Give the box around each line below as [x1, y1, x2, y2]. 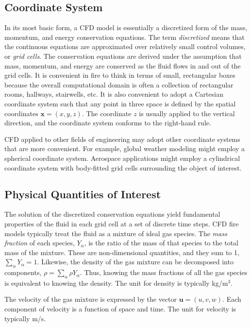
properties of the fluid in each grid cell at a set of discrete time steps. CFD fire [4, 218, 239, 228]
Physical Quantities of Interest [4, 186, 161, 201]
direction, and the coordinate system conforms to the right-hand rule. [4, 118, 211, 128]
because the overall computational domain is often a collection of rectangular [4, 79, 234, 89]
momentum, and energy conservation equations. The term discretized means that [4, 32, 245, 42]
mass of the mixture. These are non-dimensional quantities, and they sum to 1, [4, 247, 239, 257]
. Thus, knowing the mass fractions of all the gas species [80, 267, 248, 277]
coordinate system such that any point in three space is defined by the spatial [4, 98, 236, 108]
